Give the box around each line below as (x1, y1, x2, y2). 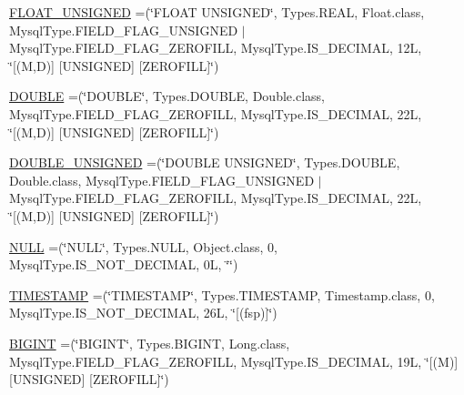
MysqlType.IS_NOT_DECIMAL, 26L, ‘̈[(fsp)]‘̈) (9, 303, 277, 322)
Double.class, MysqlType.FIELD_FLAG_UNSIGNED (9, 170, 315, 189)
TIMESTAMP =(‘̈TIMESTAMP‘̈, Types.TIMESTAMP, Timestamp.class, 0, (9, 285, 435, 304)
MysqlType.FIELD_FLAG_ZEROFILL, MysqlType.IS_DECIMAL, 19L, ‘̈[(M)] (9, 351, 459, 370)
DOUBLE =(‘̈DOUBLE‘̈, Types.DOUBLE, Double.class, (9, 86, 325, 106)
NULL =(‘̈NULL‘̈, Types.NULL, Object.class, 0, (9, 237, 278, 256)
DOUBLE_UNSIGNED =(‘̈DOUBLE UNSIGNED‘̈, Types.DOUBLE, (9, 153, 400, 172)
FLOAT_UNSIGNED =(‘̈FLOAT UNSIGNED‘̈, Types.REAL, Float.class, (9, 3, 425, 21)
